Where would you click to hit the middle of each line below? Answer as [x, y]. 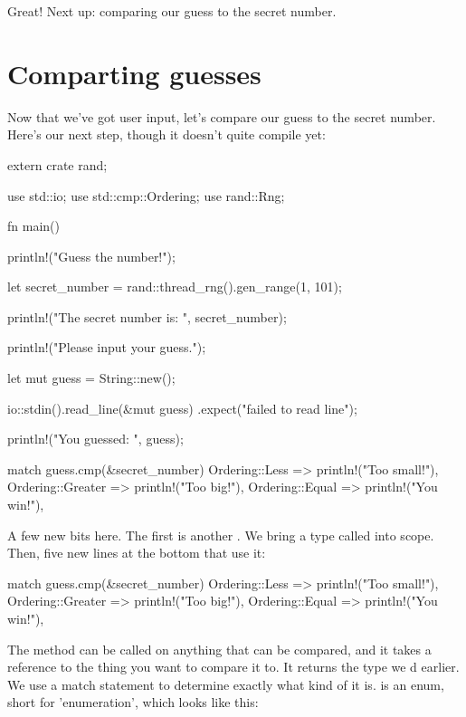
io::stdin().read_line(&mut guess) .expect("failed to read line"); [182, 408]
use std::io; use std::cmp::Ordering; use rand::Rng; [146, 195]
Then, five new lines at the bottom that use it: [137, 553]
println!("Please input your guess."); [107, 347]
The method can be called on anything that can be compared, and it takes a [219, 649]
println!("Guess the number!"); [91, 256]
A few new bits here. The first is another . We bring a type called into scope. [221, 535]
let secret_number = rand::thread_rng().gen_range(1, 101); [175, 287]
